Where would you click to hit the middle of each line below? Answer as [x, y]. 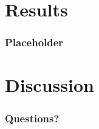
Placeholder [34, 42]
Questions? [32, 118]
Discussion [50, 85]
